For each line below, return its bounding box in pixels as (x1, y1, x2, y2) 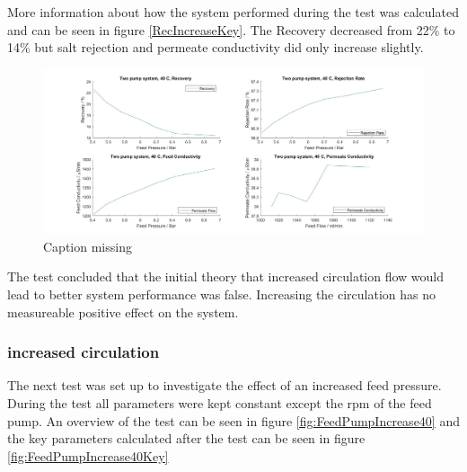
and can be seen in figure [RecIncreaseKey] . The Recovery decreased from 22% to (7, 20, 455, 39)
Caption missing (43, 236, 132, 255)
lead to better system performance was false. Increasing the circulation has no (7, 284, 436, 303)
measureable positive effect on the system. (7, 302, 239, 321)
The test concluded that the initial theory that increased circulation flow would (7, 267, 445, 286)
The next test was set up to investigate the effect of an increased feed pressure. (7, 376, 442, 395)
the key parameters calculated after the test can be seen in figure (7, 429, 366, 448)
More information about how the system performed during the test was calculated (7, 3, 459, 21)
